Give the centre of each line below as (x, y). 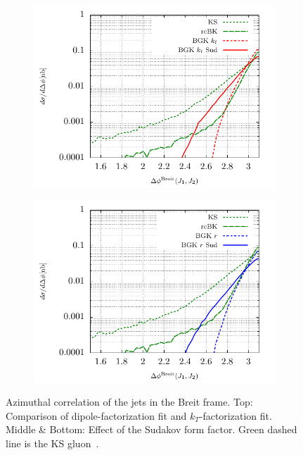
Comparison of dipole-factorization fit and (96, 415)
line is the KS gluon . (52, 443)
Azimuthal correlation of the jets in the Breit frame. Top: (129, 402)
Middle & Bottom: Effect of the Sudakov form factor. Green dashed (151, 429)
